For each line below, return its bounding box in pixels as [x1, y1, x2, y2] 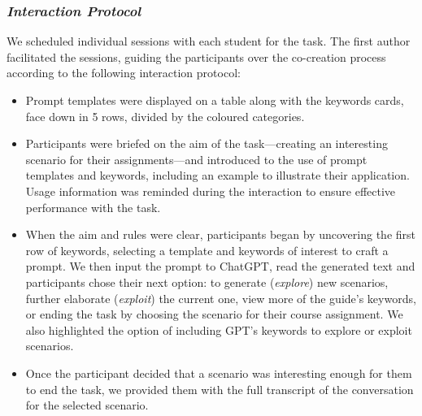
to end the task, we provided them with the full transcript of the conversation [25, 380, 414, 397]
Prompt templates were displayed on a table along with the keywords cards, [25, 92, 404, 108]
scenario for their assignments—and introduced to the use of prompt [25, 150, 368, 167]
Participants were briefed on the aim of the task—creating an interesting [25, 135, 388, 152]
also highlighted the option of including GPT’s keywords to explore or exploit [25, 321, 412, 338]
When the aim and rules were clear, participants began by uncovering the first [25, 226, 415, 243]
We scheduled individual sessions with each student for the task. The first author [7, 32, 411, 50]
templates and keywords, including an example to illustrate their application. [25, 167, 410, 184]
